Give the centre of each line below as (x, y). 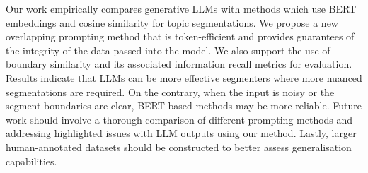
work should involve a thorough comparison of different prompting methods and (179, 119)
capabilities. (31, 161)
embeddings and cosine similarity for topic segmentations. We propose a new (172, 22)
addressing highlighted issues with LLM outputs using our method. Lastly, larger (181, 133)
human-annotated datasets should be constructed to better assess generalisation (179, 147)
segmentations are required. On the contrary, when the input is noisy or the (170, 91)
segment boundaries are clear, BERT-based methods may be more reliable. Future (184, 106)
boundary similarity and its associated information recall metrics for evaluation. (179, 64)
